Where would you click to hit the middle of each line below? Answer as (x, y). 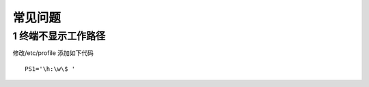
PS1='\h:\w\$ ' (50, 69)
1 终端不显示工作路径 (59, 36)
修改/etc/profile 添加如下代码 (53, 53)
